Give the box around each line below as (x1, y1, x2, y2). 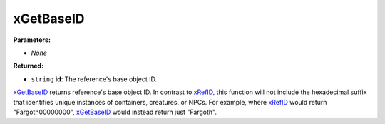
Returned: (13, 61, 44, 71)
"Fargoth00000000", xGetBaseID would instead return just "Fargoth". (13, 108, 217, 116)
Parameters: (13, 36, 51, 44)
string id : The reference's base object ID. (31, 75, 157, 83)
